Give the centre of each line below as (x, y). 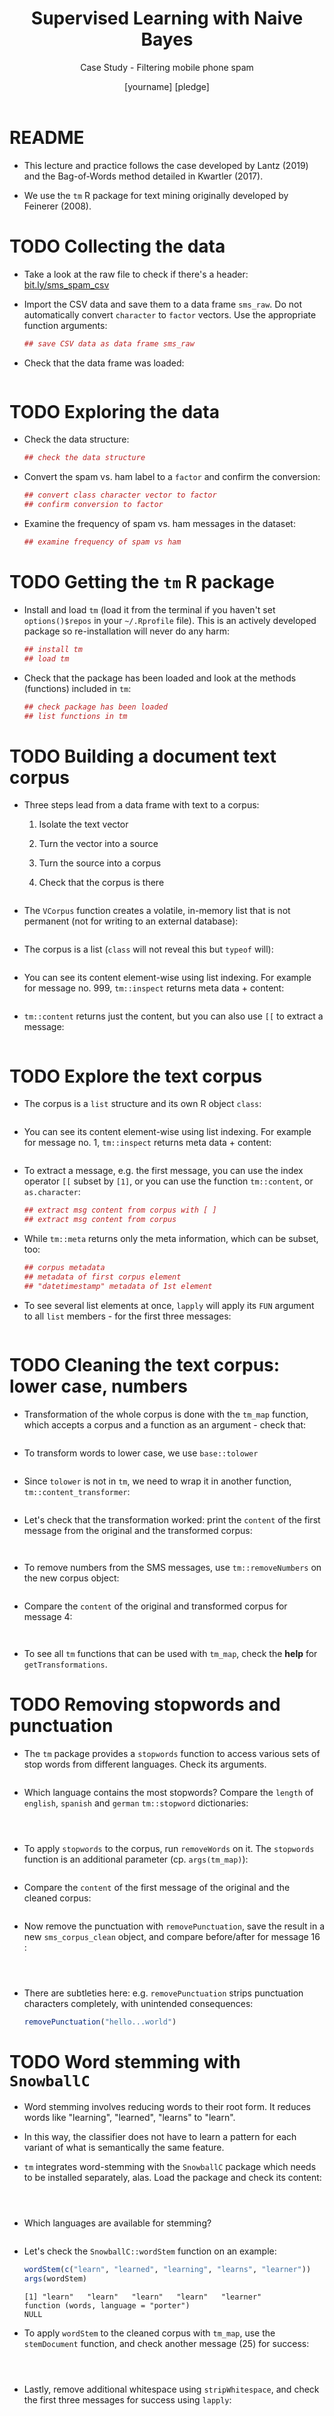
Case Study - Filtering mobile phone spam (167, 67)
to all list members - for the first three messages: (127, 1316)
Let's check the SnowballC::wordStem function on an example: (150, 2251)
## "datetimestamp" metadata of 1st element (118, 1286)
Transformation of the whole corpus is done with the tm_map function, (166, 1414)
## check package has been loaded (95, 707)
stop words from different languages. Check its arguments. (145, 1764)
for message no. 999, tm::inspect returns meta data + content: (154, 988)
